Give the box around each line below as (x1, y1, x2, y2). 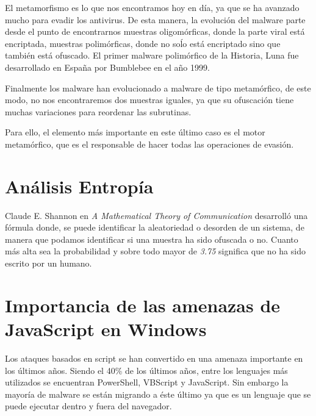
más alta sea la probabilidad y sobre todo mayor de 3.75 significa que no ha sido (5, 245, 306, 257)
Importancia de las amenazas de (5, 292, 281, 317)
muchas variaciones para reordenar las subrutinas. (5, 105, 192, 118)
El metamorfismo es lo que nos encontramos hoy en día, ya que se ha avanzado (5, 1, 300, 13)
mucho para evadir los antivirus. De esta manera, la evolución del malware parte (5, 13, 306, 26)
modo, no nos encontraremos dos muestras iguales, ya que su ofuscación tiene (5, 93, 294, 106)
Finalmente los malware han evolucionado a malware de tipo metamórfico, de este (5, 81, 311, 94)
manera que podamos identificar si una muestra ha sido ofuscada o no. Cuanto (5, 232, 298, 245)
